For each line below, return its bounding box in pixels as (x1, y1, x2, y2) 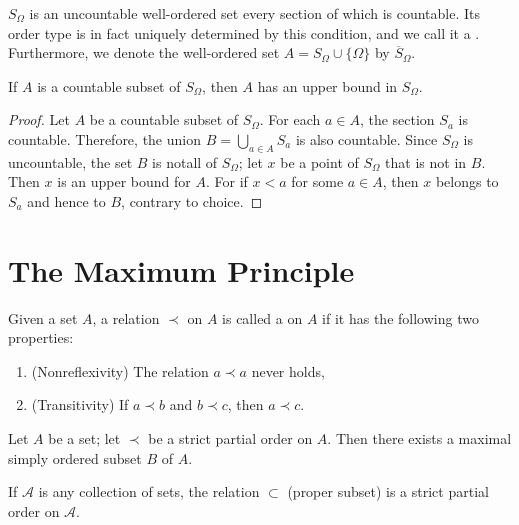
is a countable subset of (37, 75, 181, 96)
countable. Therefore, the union (8, 128, 201, 149)
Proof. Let (8, 109, 70, 130)
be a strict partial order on (148, 428, 313, 449)
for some (291, 171, 344, 192)
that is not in (385, 151, 467, 172)
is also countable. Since (295, 128, 438, 149)
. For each (259, 109, 321, 130)
